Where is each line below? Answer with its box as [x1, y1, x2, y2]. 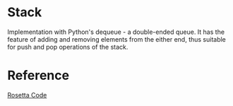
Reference [7, 68, 69, 83]
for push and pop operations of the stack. [7, 42, 129, 51]
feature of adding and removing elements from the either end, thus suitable [7, 35, 226, 43]
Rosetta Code [7, 90, 47, 99]
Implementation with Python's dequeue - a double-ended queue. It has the [7, 28, 225, 36]
